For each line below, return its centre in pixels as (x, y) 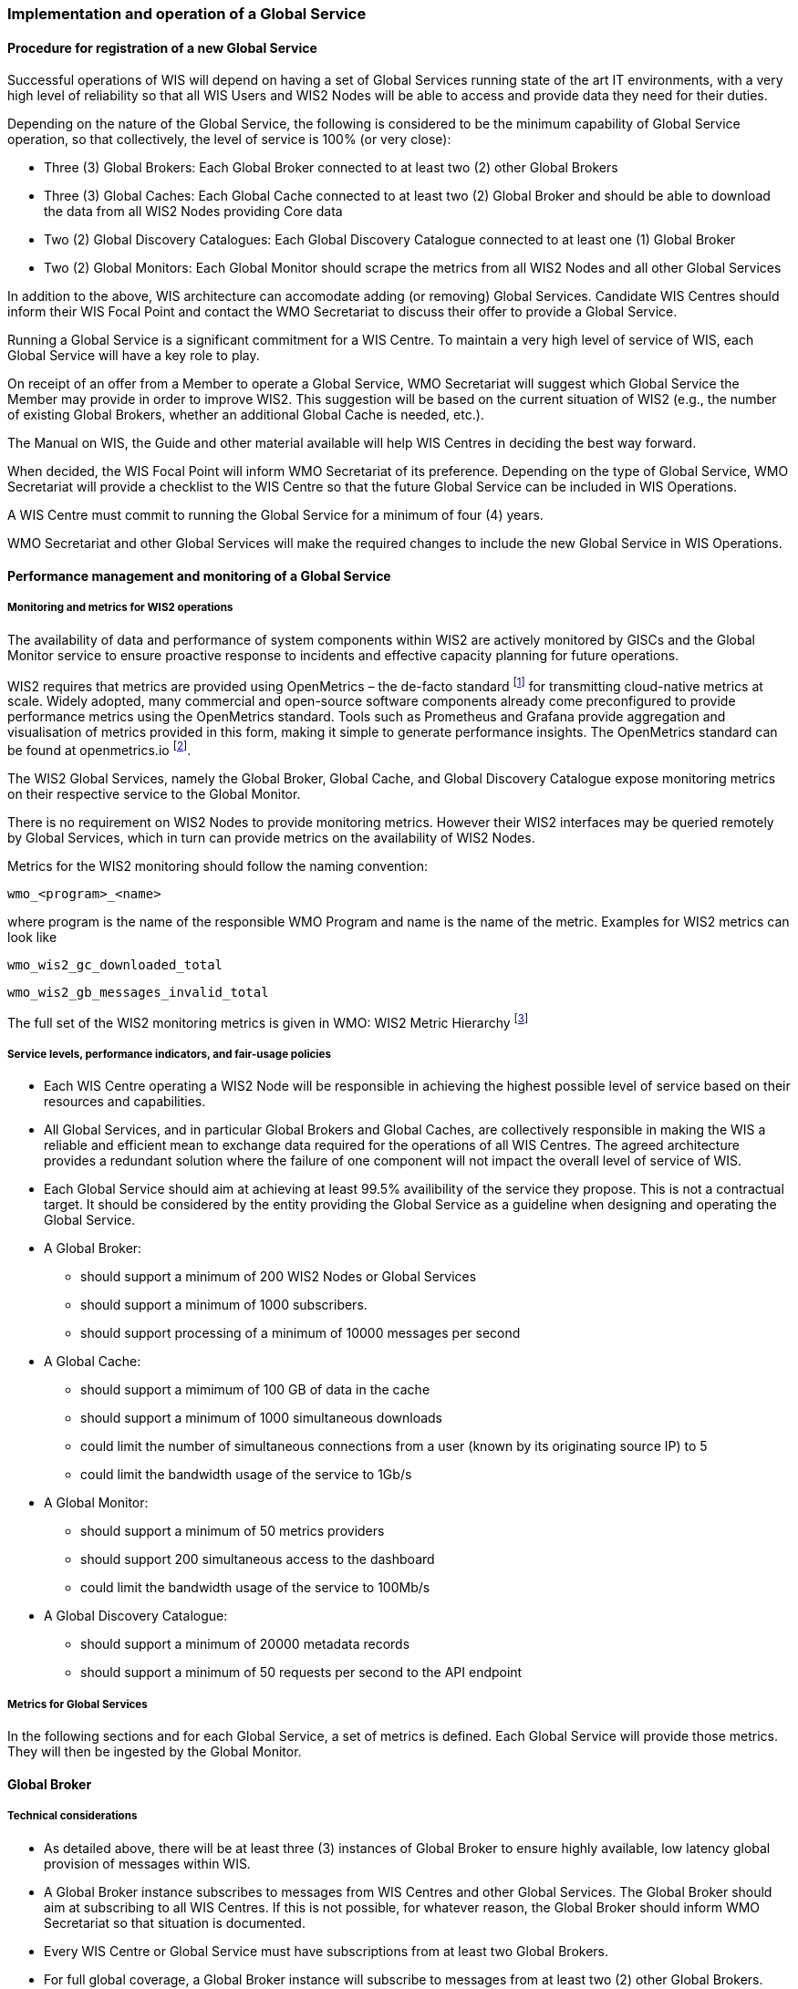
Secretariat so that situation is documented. (175, 1922)
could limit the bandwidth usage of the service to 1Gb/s (246, 1475)
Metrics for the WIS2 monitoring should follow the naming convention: (218, 865)
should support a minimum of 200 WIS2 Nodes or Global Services (279, 1277)
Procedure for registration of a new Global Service (162, 47)
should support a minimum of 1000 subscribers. (224, 1305)
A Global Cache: (93, 1362)
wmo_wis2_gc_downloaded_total (115, 964)
